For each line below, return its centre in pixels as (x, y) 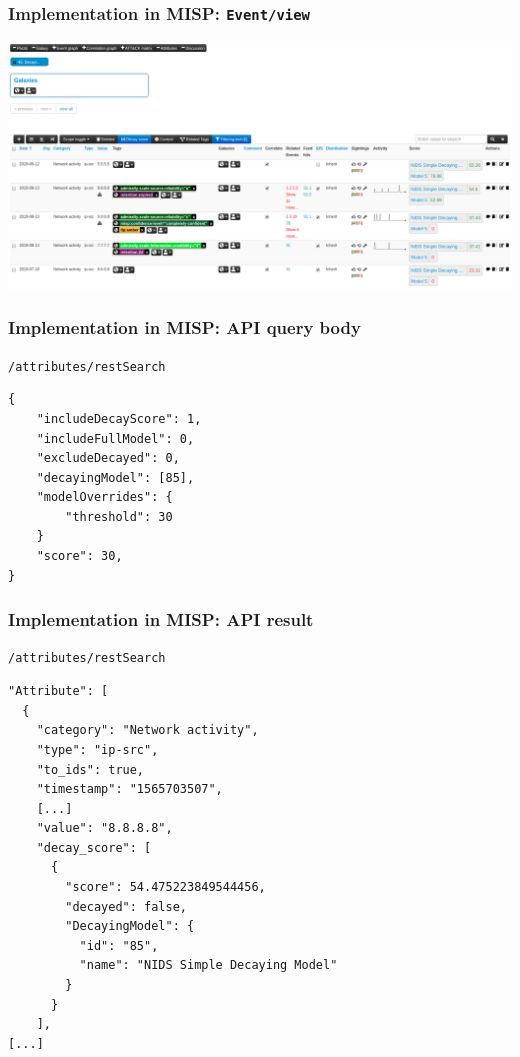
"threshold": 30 (119, 516)
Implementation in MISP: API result (161, 619)
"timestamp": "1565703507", (129, 789)
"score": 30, (79, 556)
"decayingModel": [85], (115, 477)
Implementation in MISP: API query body (184, 327)
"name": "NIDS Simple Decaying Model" (208, 965)
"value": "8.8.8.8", (104, 828)
